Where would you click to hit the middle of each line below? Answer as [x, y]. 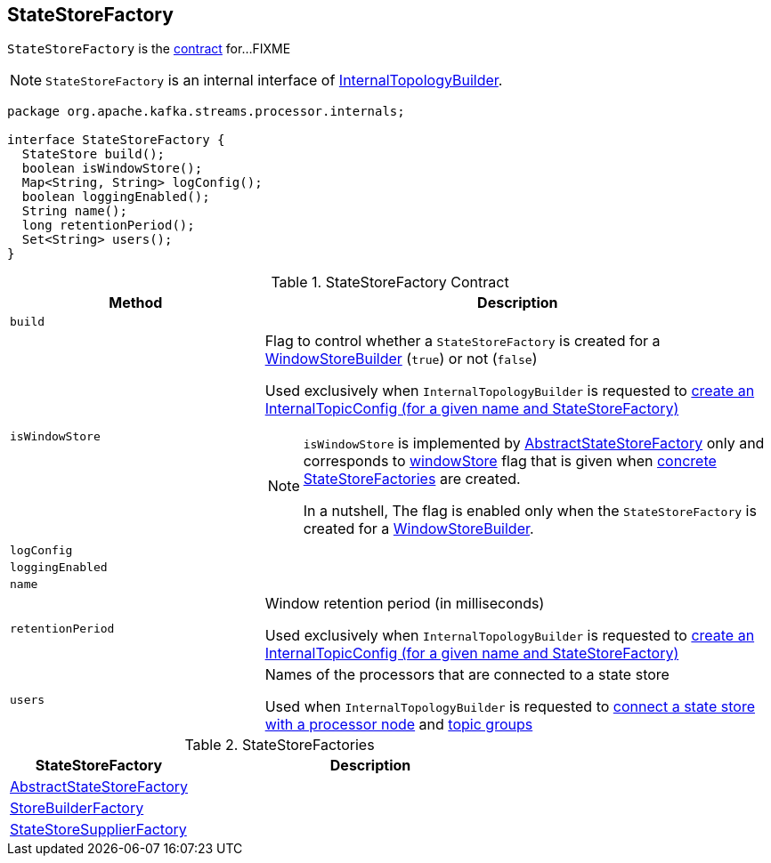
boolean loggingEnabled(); [116, 197]
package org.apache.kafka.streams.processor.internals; [206, 112]
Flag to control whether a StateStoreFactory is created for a [463, 341]
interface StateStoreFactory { [116, 140]
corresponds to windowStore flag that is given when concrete [510, 461]
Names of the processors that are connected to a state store [467, 675]
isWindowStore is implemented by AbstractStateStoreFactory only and [534, 444]
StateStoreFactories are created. [412, 479]
